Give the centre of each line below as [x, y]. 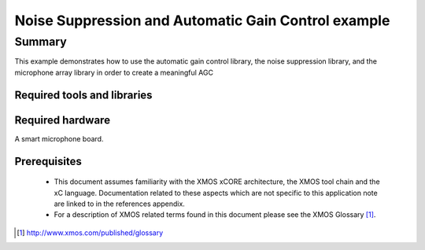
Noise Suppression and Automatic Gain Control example [202, 20]
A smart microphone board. [59, 138]
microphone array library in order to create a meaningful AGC [114, 72]
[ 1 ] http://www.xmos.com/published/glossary [90, 233]
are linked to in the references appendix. [119, 204]
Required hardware [62, 120]
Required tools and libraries [83, 95]
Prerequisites [48, 161]
